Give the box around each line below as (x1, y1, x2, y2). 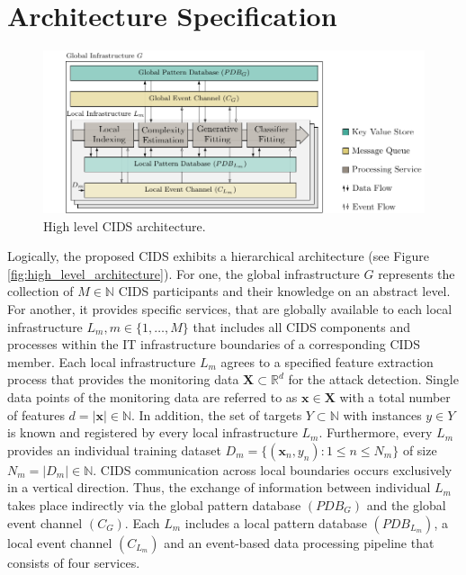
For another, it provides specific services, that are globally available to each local (7, 300, 453, 319)
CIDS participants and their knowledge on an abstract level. (118, 282, 451, 301)
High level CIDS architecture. (43, 216, 206, 235)
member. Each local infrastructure (7, 352, 196, 371)
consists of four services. (7, 553, 140, 571)
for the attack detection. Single (288, 370, 459, 389)
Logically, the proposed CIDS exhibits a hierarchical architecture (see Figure (7, 247, 429, 265)
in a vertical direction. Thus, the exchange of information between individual (7, 478, 431, 497)
